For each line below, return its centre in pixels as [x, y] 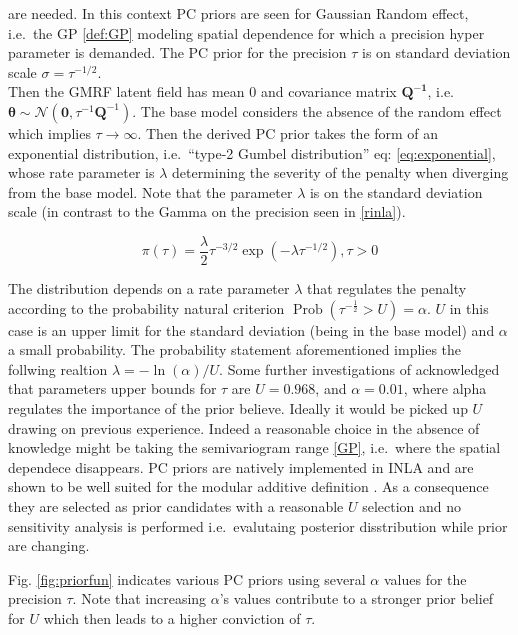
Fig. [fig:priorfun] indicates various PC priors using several [187, 578]
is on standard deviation [436, 52]
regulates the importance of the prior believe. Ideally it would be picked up [238, 407]
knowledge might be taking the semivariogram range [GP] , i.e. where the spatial [254, 447]
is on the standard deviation [396, 191]
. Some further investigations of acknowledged [359, 368]
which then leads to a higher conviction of [172, 617]
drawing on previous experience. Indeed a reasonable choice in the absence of [244, 427]
